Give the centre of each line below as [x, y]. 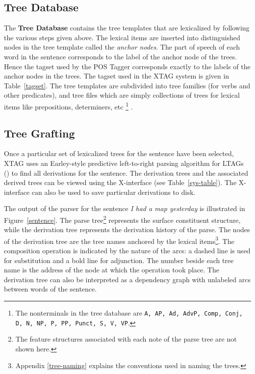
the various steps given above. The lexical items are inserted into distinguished [122, 37]
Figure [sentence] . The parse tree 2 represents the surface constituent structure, [122, 219]
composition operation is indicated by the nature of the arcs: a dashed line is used [127, 251]
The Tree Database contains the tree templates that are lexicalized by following [127, 28]
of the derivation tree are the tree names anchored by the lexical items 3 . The [119, 240]
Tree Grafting [39, 133]
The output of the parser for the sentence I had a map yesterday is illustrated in [125, 208]
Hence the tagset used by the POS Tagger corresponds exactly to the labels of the [127, 66]
